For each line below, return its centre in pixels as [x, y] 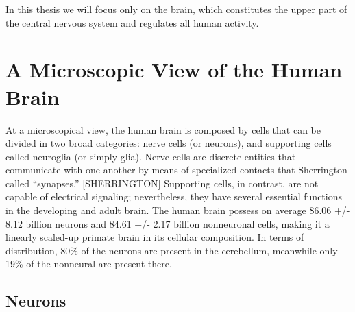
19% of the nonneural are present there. [89, 264]
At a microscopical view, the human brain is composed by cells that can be [163, 129]
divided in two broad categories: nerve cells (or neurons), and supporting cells [169, 143]
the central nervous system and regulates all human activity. [132, 22]
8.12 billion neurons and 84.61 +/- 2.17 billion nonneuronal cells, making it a [168, 223]
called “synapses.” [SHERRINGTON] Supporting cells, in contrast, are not [162, 183]
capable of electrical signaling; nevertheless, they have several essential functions [174, 196]
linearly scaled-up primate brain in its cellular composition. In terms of [155, 237]
